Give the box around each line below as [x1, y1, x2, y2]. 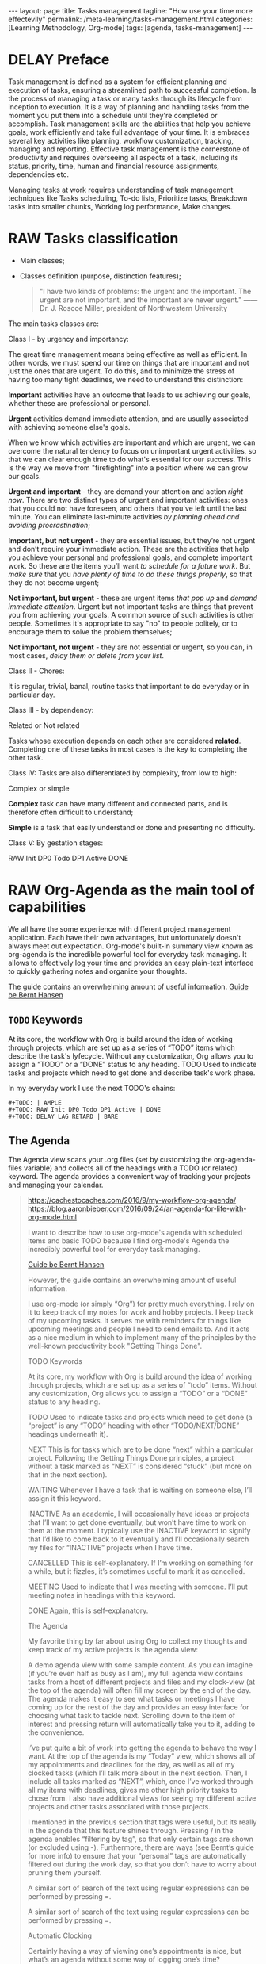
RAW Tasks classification [8, 230, 179, 247]
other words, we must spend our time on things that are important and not [8, 358, 249, 367]
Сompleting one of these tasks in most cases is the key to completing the [8, 744, 248, 754]
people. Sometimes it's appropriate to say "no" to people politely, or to [8, 618, 237, 628]
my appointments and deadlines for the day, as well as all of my [27, 1760, 235, 1770]
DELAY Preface [8, 51, 110, 69]
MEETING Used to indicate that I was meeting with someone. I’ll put [27, 1582, 248, 1591]
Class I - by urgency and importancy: [8, 334, 129, 343]
